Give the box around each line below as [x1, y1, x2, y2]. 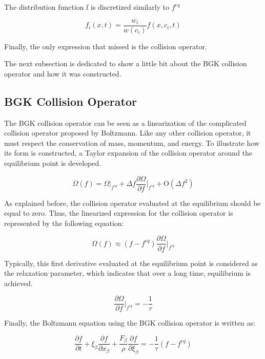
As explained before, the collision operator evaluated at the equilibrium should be [4, 197, 261, 208]
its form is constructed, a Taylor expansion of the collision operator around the [4, 147, 253, 158]
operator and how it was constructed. [4, 68, 121, 79]
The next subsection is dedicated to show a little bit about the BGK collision [4, 58, 247, 69]
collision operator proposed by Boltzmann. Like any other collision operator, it [4, 127, 251, 138]
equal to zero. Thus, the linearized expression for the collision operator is [4, 207, 233, 218]
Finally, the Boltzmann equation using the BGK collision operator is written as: [4, 317, 255, 328]
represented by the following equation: [4, 217, 124, 228]
